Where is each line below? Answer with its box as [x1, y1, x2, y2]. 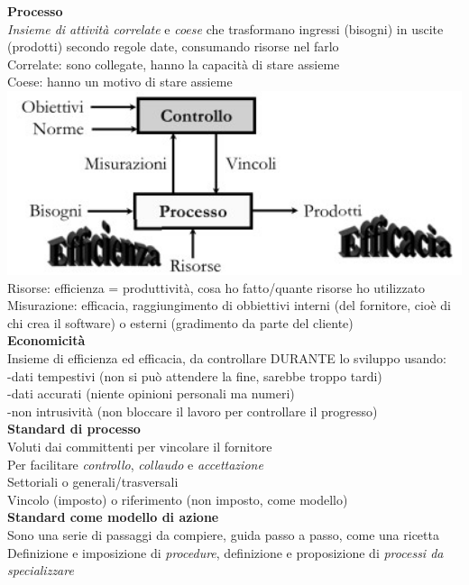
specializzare [7, 561, 74, 580]
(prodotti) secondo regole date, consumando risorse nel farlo [7, 37, 339, 56]
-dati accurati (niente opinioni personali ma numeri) [7, 384, 295, 403]
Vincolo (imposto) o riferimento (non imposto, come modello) [7, 489, 348, 508]
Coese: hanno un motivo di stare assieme [7, 72, 233, 91]
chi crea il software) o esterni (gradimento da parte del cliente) [7, 313, 354, 332]
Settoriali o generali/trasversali [7, 472, 179, 491]
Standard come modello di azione [7, 507, 219, 526]
